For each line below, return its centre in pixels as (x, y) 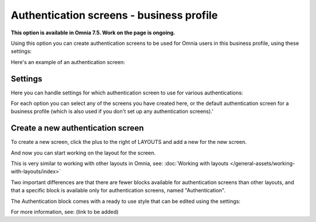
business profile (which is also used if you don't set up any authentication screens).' (112, 111)
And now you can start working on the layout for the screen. (83, 153)
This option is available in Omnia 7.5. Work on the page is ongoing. (93, 33)
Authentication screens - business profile (114, 15)
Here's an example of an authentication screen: (68, 62)
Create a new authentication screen (78, 128)
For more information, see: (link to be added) (65, 212)
